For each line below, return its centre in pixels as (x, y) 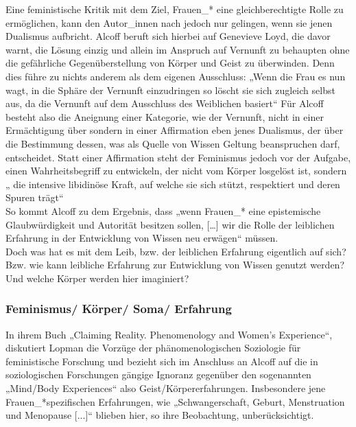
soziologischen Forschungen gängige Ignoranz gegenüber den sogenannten (158, 374)
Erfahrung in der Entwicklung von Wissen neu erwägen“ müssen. (142, 238)
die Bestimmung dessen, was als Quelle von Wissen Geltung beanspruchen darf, (173, 143)
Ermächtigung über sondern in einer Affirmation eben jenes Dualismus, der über (175, 130)
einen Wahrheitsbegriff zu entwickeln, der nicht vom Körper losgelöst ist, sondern (176, 171)
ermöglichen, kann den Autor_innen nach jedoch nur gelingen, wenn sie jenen (169, 22)
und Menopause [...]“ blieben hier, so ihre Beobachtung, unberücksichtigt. (160, 415)
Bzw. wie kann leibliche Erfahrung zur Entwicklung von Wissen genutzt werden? (175, 265)
